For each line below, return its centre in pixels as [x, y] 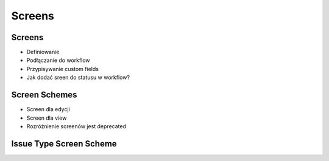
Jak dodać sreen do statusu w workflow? [78, 77]
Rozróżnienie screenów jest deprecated [76, 126]
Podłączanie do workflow [58, 60]
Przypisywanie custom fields [62, 69]
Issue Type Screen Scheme [64, 144]
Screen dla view [47, 118]
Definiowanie [43, 52]
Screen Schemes [44, 95]
